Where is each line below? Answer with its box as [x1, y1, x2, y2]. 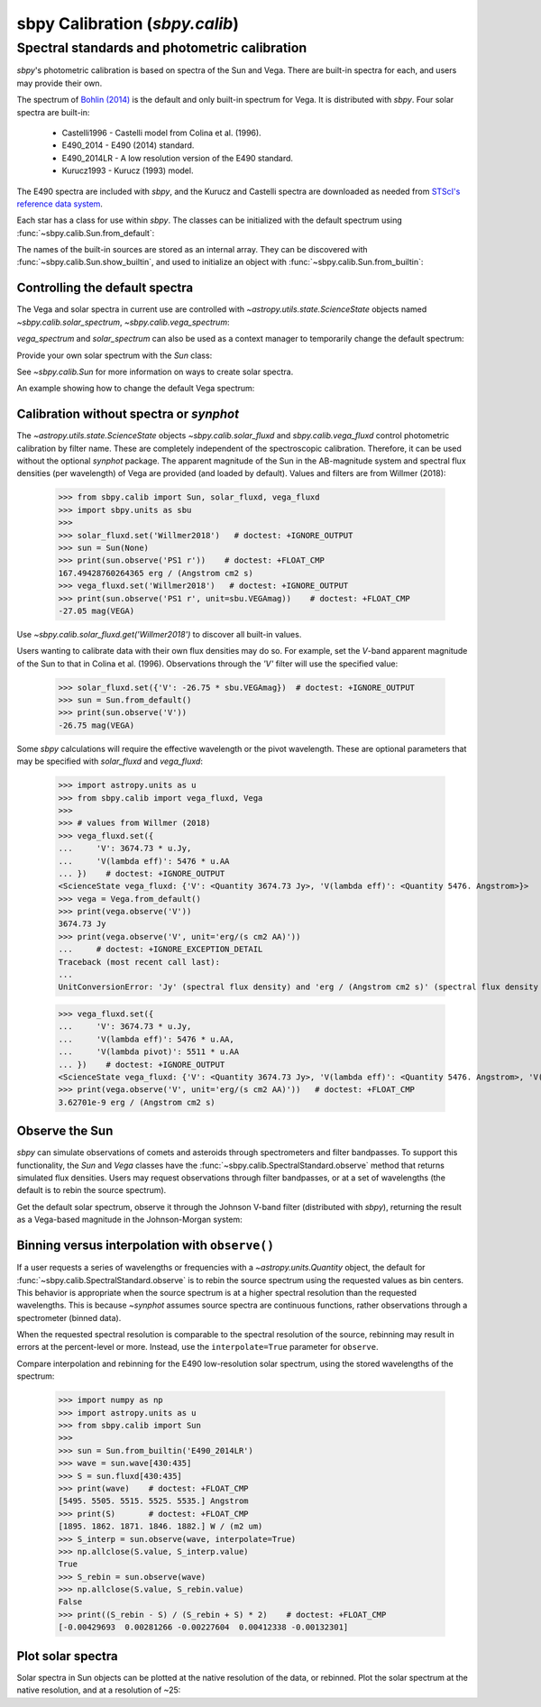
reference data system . [16, 198, 104, 209]
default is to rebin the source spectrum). [16, 1185, 167, 1196]
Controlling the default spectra [16, 280, 194, 296]
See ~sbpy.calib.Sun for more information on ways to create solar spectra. [16, 366, 294, 377]
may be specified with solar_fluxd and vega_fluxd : [16, 756, 203, 766]
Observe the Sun [16, 1124, 114, 1139]
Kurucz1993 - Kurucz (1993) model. [61, 165, 194, 176]
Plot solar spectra [16, 1648, 118, 1664]
